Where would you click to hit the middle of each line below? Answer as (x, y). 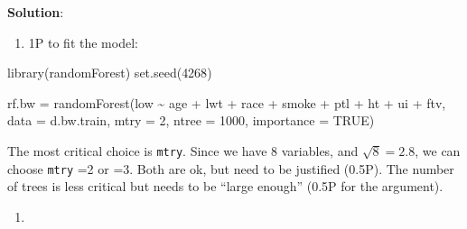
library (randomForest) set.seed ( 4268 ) (110, 73)
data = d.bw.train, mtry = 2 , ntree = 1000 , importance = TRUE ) (191, 120)
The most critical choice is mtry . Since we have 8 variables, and (183, 150)
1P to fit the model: (83, 42)
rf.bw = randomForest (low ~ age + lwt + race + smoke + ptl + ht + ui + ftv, (227, 102)
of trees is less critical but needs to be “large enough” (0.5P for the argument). (225, 186)
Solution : (36, 12)
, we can (438, 150)
